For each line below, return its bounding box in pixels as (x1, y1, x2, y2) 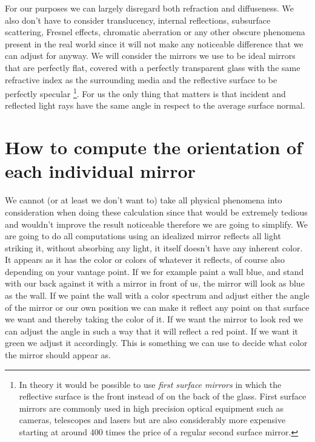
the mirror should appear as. (5, 348, 111, 361)
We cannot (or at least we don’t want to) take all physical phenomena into (5, 194, 282, 206)
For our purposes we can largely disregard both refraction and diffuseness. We (5, 2, 294, 14)
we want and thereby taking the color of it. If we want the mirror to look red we (5, 313, 303, 325)
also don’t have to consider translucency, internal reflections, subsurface (5, 13, 271, 26)
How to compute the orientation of (5, 135, 302, 160)
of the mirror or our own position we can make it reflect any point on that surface (5, 301, 310, 313)
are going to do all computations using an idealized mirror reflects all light (5, 229, 281, 242)
